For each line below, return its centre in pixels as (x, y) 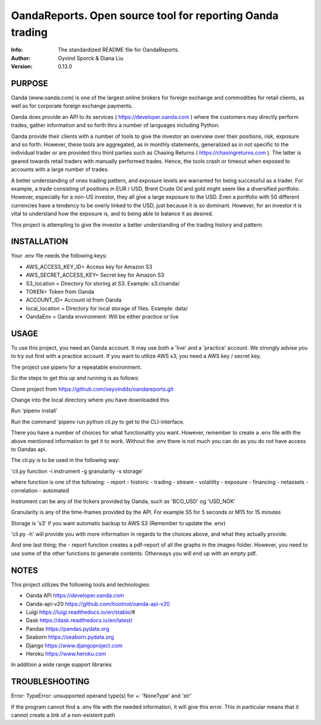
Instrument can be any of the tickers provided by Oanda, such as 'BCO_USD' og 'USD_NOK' (123, 501)
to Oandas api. (29, 449)
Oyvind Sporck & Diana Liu (91, 58)
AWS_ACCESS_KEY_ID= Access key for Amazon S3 (89, 266)
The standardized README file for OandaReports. (119, 50)
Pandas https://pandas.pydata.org (67, 629)
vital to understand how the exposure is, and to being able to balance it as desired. (112, 214)
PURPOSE (30, 83)
